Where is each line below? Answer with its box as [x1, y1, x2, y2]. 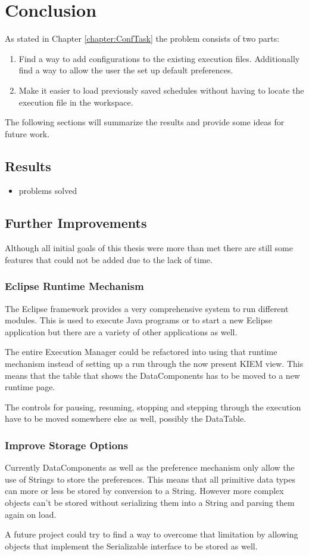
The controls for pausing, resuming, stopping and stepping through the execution [5, 400, 301, 413]
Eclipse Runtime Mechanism [5, 279, 144, 294]
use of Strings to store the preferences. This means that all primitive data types [5, 472, 295, 485]
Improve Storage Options [5, 437, 128, 452]
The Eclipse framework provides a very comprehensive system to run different [5, 302, 289, 314]
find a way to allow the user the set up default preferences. [18, 64, 233, 76]
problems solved [18, 184, 77, 197]
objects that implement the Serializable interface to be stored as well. [5, 539, 258, 552]
